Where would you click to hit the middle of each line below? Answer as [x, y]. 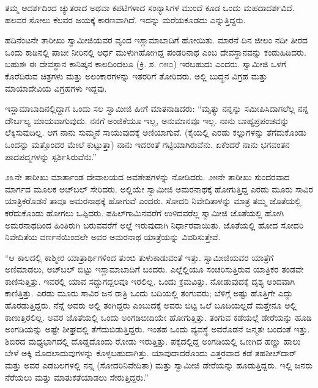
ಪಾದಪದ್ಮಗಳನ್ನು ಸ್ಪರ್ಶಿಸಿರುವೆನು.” [51, 156]
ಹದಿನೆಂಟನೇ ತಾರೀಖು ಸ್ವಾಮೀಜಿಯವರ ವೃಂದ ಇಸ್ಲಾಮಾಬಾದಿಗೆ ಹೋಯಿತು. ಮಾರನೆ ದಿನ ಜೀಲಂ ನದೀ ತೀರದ [157, 40]
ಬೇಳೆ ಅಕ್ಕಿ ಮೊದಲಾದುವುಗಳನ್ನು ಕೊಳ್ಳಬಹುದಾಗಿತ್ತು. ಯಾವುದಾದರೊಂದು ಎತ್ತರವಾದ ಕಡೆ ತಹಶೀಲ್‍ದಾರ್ [151, 353]
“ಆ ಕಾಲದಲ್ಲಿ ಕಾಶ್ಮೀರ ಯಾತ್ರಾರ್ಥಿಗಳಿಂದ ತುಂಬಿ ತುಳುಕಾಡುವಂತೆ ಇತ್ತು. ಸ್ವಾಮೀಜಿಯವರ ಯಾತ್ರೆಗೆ [139, 257]
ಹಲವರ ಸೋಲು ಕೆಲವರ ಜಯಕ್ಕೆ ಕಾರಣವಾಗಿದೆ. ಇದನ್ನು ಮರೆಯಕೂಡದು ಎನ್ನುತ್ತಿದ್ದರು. [125, 19]
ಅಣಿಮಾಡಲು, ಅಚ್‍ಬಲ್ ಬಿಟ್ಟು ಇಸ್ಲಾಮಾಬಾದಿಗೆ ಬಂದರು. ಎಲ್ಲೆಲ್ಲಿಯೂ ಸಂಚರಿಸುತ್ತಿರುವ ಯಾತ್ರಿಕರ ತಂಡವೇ [154, 269]
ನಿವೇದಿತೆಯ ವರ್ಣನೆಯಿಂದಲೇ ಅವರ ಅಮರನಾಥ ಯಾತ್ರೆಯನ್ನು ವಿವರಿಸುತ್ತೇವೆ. [113, 237]
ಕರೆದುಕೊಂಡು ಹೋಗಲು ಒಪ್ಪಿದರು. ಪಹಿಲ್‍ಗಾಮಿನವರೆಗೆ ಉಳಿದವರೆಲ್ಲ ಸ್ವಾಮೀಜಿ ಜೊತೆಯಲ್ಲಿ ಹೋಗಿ [145, 212]
